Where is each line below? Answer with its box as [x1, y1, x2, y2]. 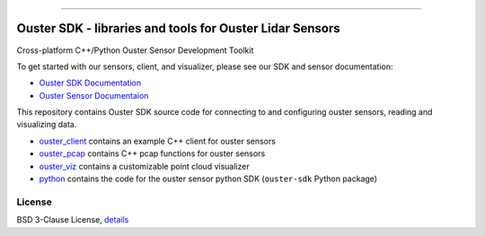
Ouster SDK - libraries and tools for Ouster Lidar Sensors [16, 21, 340, 36]
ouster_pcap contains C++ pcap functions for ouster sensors [39, 148, 266, 159]
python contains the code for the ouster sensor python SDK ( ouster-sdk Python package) [39, 173, 377, 184]
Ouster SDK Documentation [39, 77, 142, 89]
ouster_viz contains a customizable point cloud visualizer [39, 161, 251, 171]
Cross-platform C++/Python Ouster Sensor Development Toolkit [16, 45, 254, 56]
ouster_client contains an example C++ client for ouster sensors [39, 135, 276, 146]
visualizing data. [16, 119, 77, 130]
